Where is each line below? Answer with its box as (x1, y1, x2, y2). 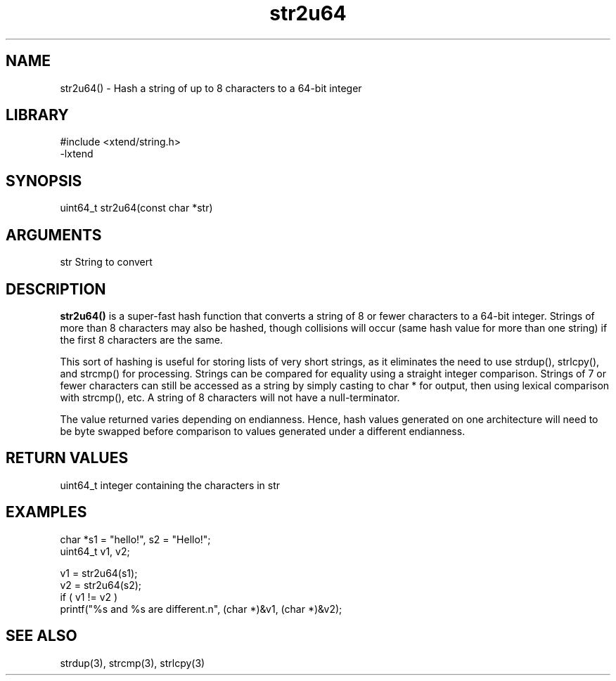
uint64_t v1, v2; (60, 545, 130, 557)
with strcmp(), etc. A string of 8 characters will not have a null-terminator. (60, 391, 400, 403)
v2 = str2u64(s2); (60, 578, 142, 591)
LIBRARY (6, 106, 69, 124)
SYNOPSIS (6, 171, 82, 190)
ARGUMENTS (6, 226, 102, 244)
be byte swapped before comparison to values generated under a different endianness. (60, 424, 466, 437)
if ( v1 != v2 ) (60, 590, 118, 603)
